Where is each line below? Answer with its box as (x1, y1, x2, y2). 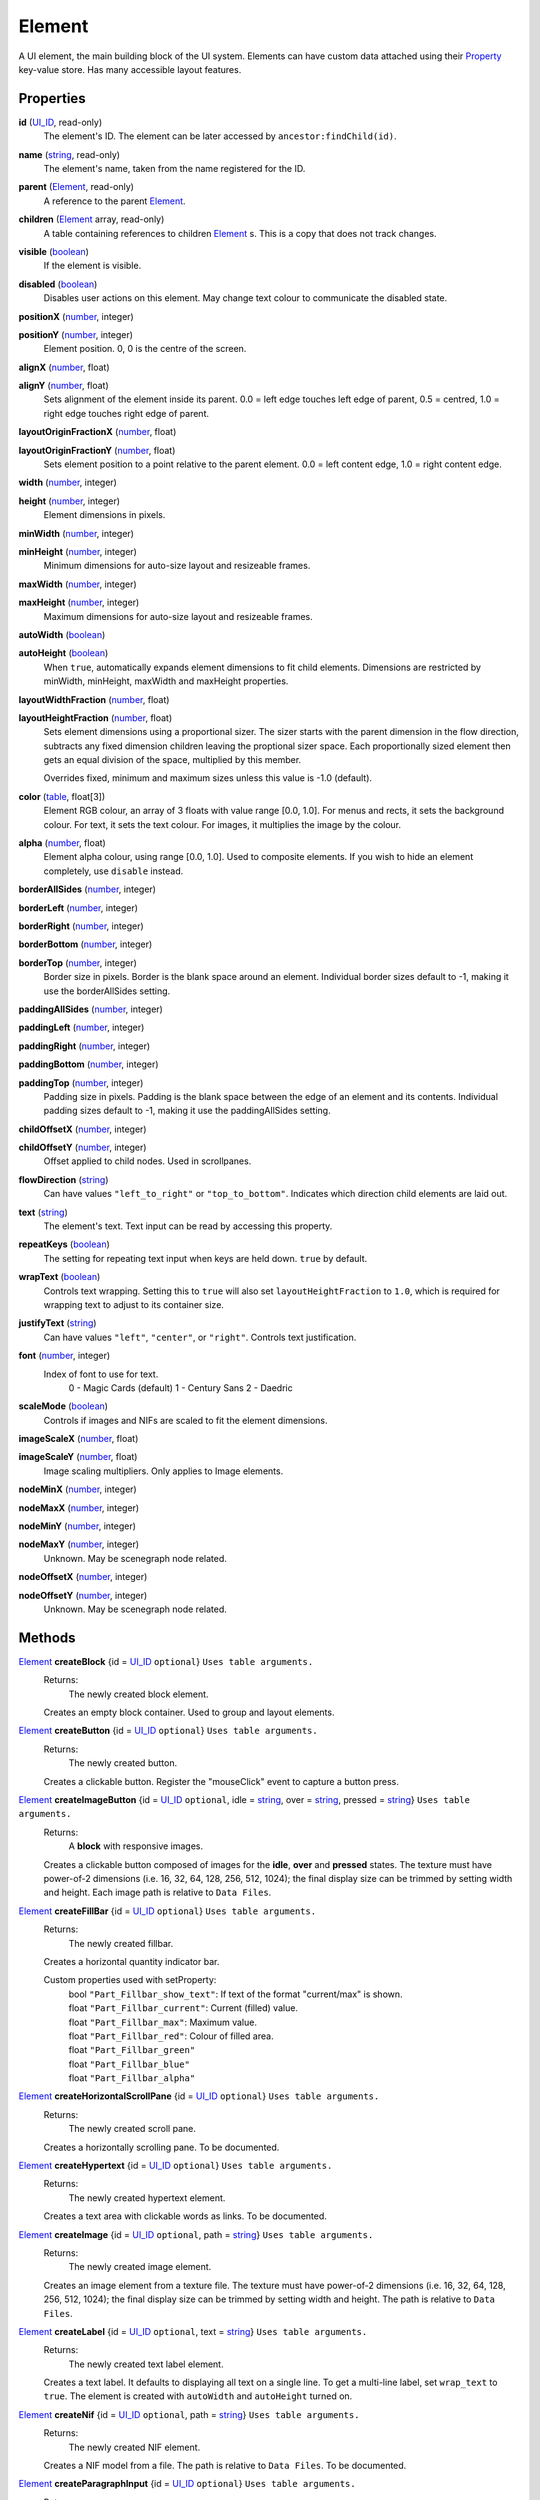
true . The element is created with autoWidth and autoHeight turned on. (43, 2390, 353, 2402)
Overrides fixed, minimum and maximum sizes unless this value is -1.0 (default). (43, 772, 373, 784)
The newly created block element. (68, 1688, 209, 1700)
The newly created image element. (68, 2261, 212, 2273)
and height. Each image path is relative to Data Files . (43, 1886, 272, 1899)
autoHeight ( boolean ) (18, 647, 109, 659)
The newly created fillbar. (68, 1937, 174, 1949)
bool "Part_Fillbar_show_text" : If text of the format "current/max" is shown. (68, 1988, 404, 2000)
